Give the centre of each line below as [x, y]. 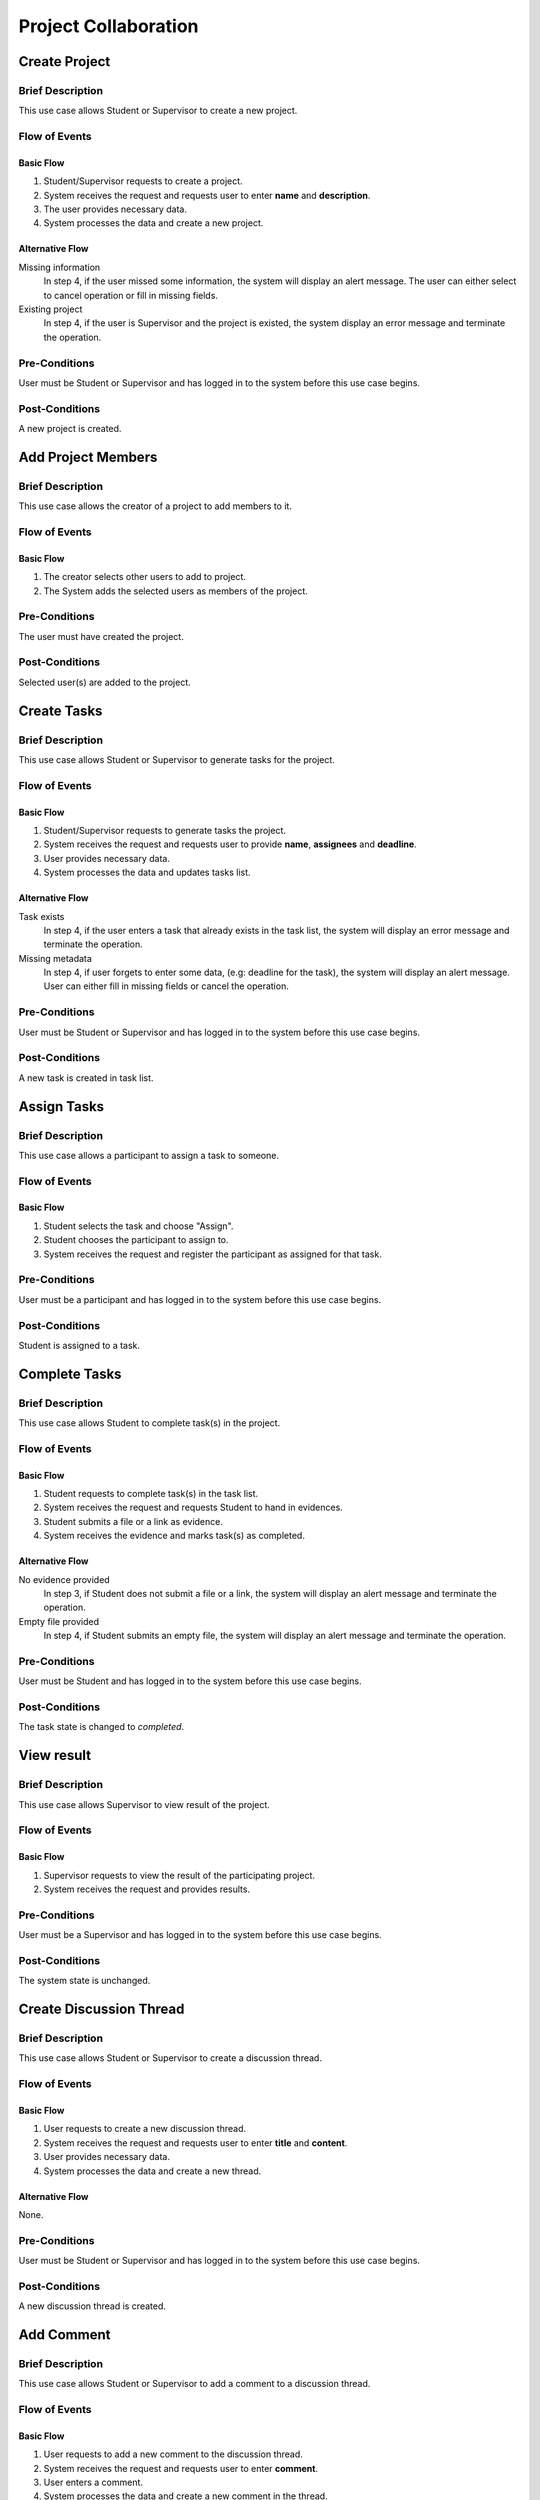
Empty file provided [59, 1621]
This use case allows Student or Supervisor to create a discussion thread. [170, 2058]
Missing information [59, 267]
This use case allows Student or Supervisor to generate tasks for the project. [176, 759]
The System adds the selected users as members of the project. [176, 591]
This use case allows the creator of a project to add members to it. [155, 506]
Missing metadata [55, 958]
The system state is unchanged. [84, 1981]
